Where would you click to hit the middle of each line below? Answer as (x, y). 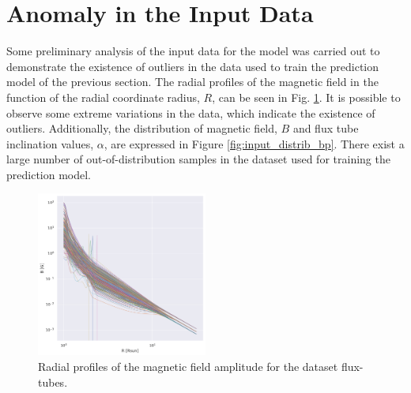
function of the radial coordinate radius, (103, 97)
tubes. (53, 382)
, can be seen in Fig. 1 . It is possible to (306, 97)
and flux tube (326, 128)
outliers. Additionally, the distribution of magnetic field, (142, 128)
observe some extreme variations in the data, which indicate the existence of (191, 112)
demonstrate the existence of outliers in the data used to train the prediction (193, 66)
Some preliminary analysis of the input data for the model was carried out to (193, 51)
